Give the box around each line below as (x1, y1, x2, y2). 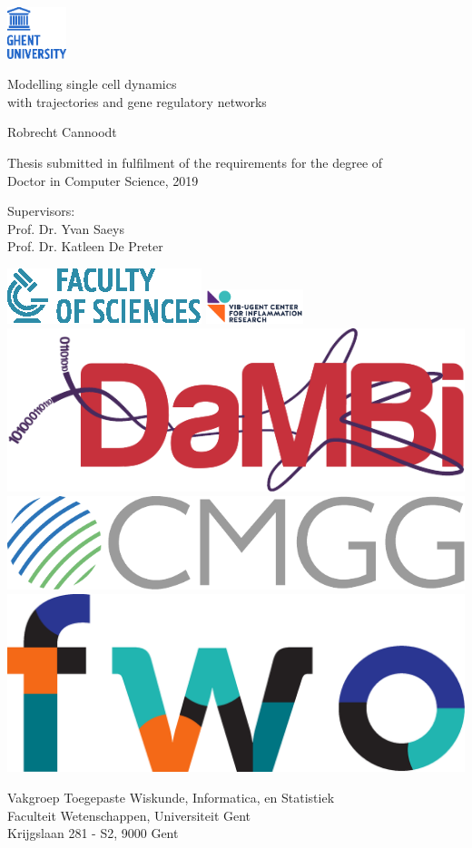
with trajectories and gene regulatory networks (7, 92, 267, 111)
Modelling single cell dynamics (7, 74, 177, 93)
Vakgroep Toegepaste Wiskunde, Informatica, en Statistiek (7, 788, 335, 807)
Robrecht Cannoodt (7, 122, 117, 141)
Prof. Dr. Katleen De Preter (7, 237, 163, 256)
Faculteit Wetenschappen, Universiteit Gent (7, 805, 251, 824)
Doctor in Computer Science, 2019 (7, 171, 199, 190)
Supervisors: (7, 201, 75, 220)
